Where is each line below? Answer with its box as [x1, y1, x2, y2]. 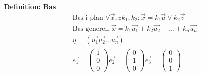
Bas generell [72, 25, 109, 32]
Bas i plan [72, 14, 103, 21]
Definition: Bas [4, 1, 56, 11]
